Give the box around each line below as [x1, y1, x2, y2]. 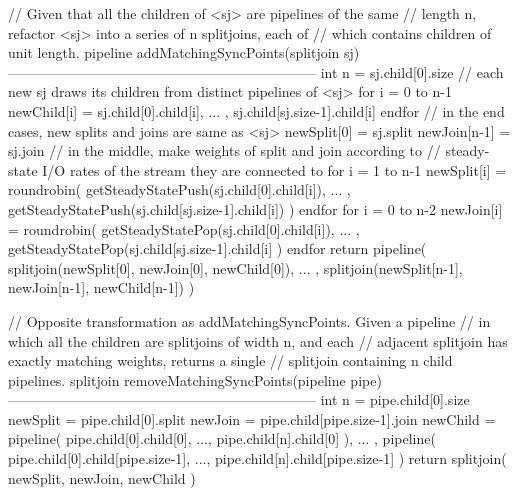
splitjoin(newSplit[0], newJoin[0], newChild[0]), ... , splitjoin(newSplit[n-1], [8, 257, 463, 278]
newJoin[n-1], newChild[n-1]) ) [8, 277, 195, 298]
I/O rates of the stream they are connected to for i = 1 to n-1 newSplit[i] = [42, 159, 507, 180]
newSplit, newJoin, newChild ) [8, 467, 196, 488]
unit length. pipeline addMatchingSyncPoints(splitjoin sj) [8, 42, 360, 63]
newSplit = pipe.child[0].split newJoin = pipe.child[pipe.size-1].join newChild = [8, 408, 496, 429]
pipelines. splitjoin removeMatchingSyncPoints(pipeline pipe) [8, 369, 382, 390]
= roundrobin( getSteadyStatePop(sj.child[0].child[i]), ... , [8, 218, 360, 239]
